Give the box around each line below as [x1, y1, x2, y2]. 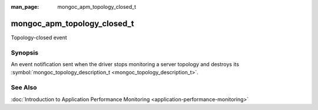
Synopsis [11, 49, 38, 57]
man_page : [11, 4, 39, 10]
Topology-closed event [11, 34, 67, 41]
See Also [11, 84, 37, 92]
